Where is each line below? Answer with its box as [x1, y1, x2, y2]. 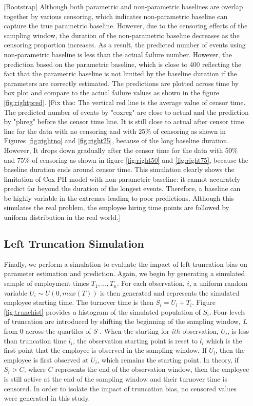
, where [24, 364, 46, 374]
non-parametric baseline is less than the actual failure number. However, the [4, 49, 232, 59]
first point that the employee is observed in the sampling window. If [4, 345, 207, 355]
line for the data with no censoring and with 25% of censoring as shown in [4, 126, 226, 136]
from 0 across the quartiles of [4, 326, 91, 336]
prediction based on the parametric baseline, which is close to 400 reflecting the [4, 59, 241, 69]
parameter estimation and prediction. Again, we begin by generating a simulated [4, 268, 245, 278]
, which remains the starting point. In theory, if [97, 354, 239, 364]
